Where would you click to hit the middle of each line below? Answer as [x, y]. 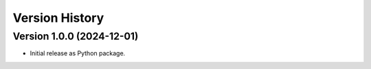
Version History [58, 18]
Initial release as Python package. [78, 53]
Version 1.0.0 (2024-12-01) [76, 36]
